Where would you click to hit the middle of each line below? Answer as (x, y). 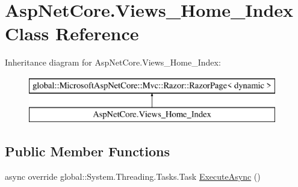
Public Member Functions (87, 151)
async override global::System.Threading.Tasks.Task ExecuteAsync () (133, 176)
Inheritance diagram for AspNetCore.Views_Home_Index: (113, 62)
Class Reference (72, 33)
